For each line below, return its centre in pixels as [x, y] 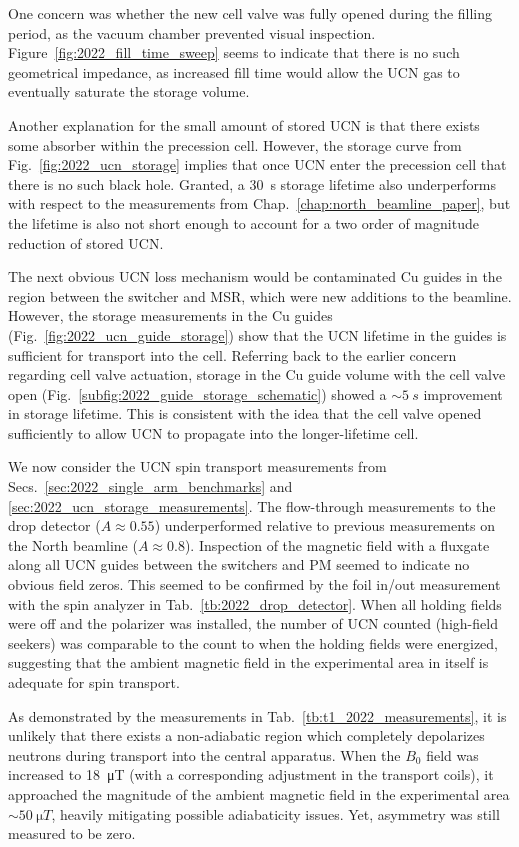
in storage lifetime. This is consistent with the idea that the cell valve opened [245, 413]
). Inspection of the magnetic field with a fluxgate [337, 544]
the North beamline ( [73, 544]
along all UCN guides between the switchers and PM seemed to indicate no [239, 564]
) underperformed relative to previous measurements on [324, 525]
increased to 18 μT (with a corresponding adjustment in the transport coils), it [251, 774]
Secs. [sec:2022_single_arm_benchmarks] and [150, 486]
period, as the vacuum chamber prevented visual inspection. [192, 32]
